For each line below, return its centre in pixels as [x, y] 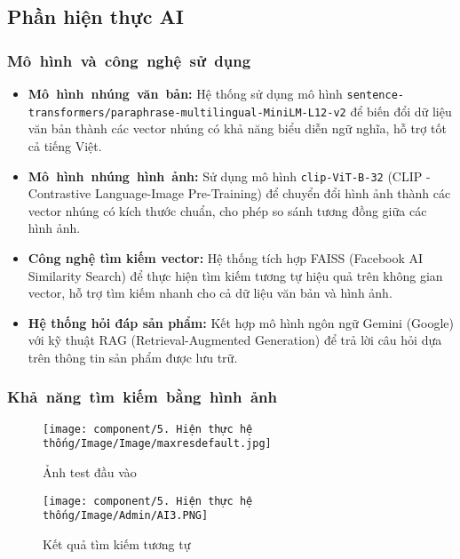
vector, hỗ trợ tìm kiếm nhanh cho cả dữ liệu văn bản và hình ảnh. [210, 293]
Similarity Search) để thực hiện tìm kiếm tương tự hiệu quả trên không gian [235, 275]
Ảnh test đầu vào [90, 472]
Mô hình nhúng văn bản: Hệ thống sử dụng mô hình [185, 93]
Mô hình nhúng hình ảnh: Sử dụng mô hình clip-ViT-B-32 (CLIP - [229, 176]
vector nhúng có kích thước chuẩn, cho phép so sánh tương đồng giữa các [227, 210]
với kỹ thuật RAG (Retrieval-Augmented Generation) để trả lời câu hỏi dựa [235, 340]
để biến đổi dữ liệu [401, 111]
